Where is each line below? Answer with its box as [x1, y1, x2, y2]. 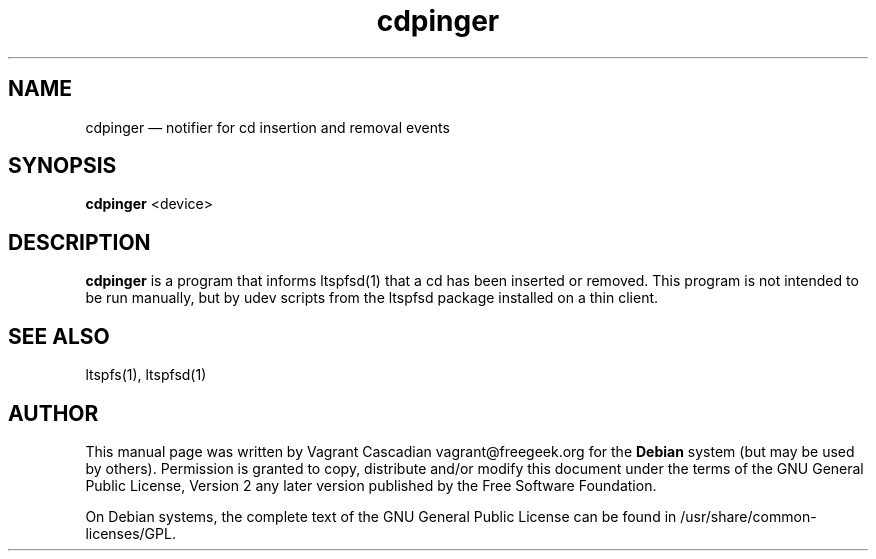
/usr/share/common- [680, 507, 817, 525]
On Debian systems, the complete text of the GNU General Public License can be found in [85, 507, 677, 525]
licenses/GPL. [85, 524, 176, 542]
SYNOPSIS [8, 153, 117, 179]
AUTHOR [8, 400, 99, 426]
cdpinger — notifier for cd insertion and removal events [85, 118, 450, 136]
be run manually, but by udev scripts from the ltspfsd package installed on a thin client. [85, 289, 659, 307]
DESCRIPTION [8, 229, 151, 255]
